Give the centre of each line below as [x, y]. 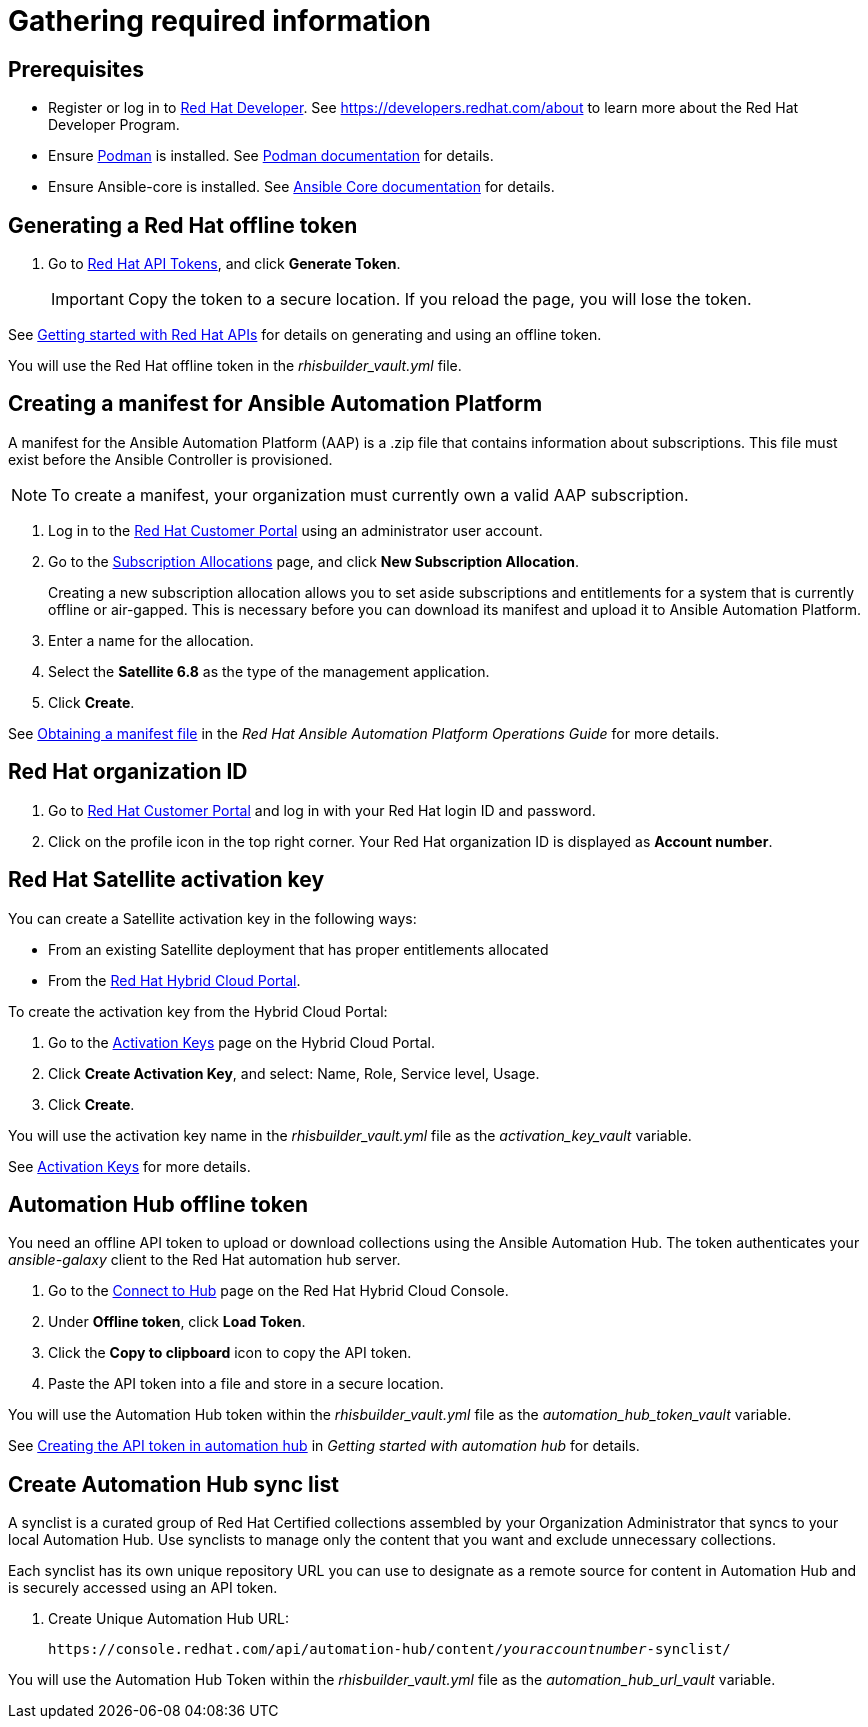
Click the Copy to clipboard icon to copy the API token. [230, 1353]
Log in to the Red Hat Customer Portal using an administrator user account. [295, 530]
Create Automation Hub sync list [173, 1484]
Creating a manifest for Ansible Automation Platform [275, 404]
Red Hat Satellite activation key [166, 880]
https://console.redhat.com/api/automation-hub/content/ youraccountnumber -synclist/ [389, 1649]
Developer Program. [114, 125]
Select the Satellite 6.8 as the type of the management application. [269, 671]
